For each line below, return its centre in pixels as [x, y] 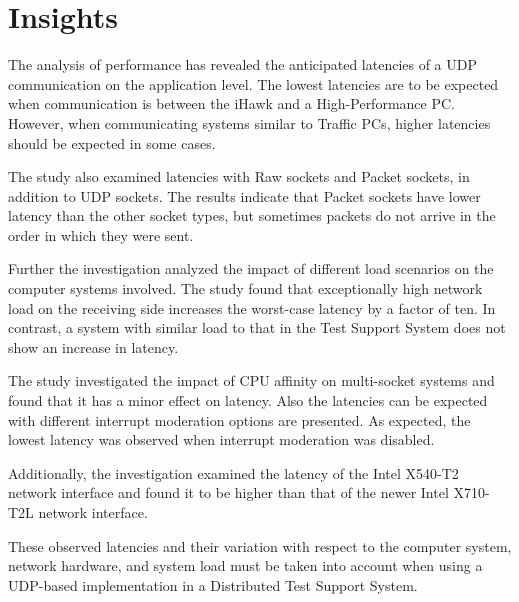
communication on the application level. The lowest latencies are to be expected [253, 83]
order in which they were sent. [101, 234]
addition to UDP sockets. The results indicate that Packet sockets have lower [244, 195]
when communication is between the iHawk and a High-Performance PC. [231, 103]
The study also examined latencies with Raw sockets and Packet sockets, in [239, 176]
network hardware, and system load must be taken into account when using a [245, 565]
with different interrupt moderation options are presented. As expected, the [239, 419]
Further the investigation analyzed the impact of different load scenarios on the [251, 268]
